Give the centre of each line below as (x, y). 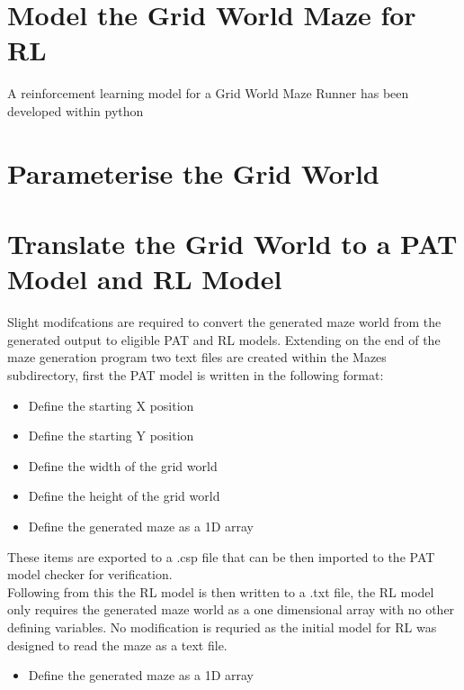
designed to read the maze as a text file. (117, 645)
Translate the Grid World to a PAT (232, 244)
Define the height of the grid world (124, 496)
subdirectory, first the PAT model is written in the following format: (196, 374)
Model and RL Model (145, 279)
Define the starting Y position (111, 436)
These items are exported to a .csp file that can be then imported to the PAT (221, 556)
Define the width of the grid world (123, 465)
